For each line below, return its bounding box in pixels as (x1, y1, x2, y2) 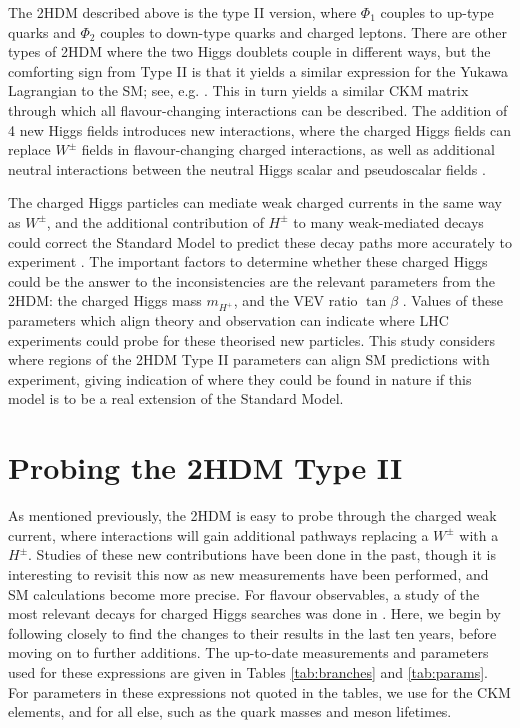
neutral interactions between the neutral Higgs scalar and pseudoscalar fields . (8, 158, 486, 179)
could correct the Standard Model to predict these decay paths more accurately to (8, 231, 512, 252)
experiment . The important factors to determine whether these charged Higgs (8, 251, 488, 272)
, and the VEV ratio (233, 290, 358, 311)
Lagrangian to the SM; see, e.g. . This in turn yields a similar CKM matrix (8, 80, 469, 101)
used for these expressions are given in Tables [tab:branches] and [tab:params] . (8, 661, 488, 682)
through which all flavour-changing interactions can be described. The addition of (8, 99, 508, 120)
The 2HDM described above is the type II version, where (8, 2, 357, 22)
